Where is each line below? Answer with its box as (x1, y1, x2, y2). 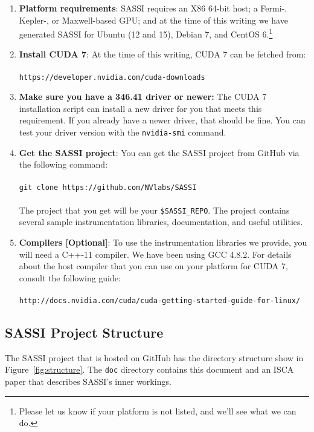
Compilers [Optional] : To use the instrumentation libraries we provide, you (19, 236, 307, 248)
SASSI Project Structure (5, 323, 164, 342)
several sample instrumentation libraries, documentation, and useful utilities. (19, 215, 303, 228)
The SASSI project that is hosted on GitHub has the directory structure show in (5, 351, 304, 364)
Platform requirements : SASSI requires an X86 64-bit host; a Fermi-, (19, 2, 287, 14)
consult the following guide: (19, 271, 121, 284)
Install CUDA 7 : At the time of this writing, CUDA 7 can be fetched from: (19, 48, 306, 61)
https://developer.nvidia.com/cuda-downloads (19, 73, 205, 82)
